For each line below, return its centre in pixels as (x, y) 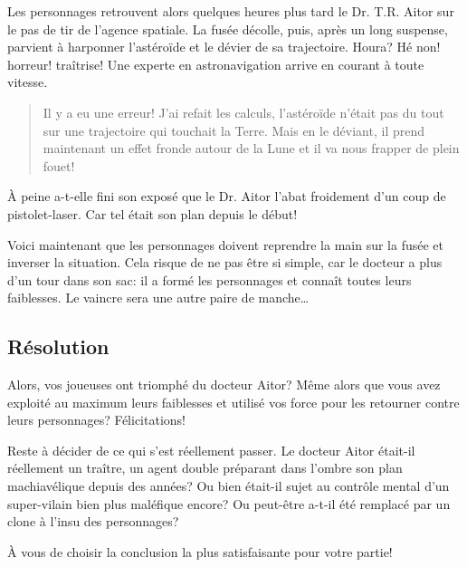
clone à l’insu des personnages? (93, 521)
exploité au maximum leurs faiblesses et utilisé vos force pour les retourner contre (233, 402)
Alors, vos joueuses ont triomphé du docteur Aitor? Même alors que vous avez (224, 384)
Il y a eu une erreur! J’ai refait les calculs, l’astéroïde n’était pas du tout (243, 112)
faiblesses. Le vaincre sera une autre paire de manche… (158, 298)
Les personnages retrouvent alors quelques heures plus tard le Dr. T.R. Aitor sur (231, 11)
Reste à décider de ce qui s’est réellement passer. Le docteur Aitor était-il (211, 450)
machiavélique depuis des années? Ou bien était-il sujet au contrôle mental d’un (229, 486)
